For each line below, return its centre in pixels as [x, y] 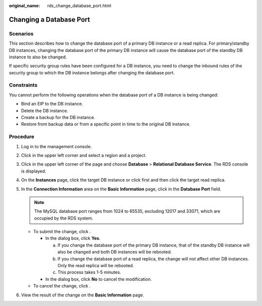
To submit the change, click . [62, 232]
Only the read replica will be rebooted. [96, 266]
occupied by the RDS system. [64, 218]
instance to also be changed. [38, 57]
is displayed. [34, 171]
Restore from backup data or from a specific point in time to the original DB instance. [106, 124]
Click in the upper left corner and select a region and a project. [84, 155]
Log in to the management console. [57, 146]
